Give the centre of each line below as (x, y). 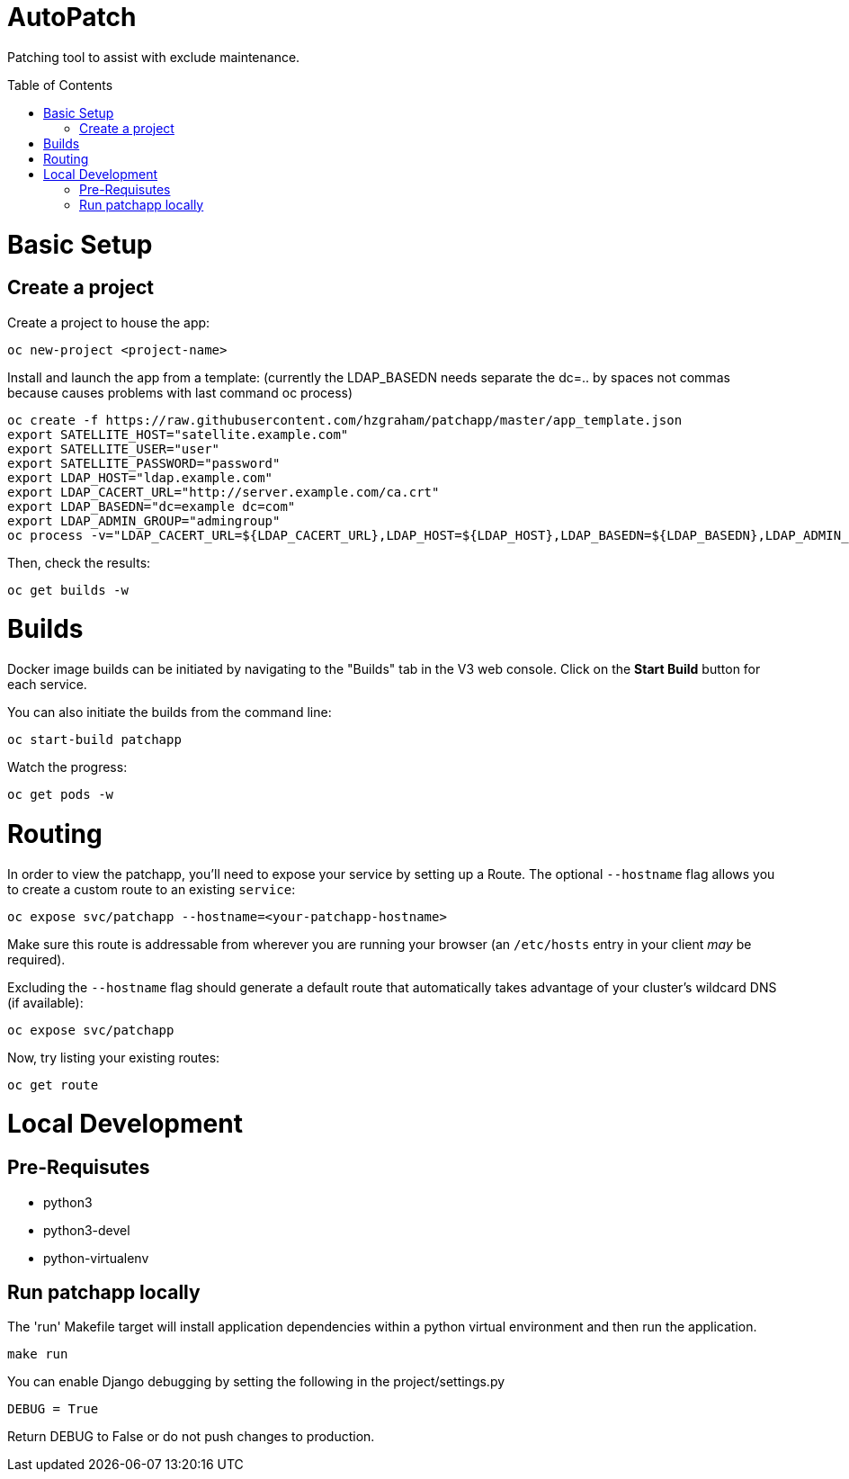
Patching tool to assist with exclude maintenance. (154, 57)
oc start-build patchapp (94, 740)
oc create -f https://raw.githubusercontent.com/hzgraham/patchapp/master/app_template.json (345, 420)
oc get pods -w (61, 795)
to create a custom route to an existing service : (152, 889)
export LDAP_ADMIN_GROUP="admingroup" (144, 520)
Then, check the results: (79, 562)
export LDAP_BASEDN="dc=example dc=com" (152, 506)
